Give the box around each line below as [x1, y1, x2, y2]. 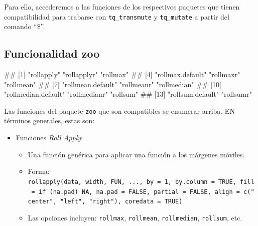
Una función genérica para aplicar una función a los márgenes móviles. [28, 149, 245, 159]
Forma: [28, 166, 50, 176]
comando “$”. [4, 21, 45, 32]
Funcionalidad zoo [4, 46, 100, 61]
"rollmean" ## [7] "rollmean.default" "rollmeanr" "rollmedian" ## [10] [4, 79, 221, 89]
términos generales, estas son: [4, 115, 95, 126]
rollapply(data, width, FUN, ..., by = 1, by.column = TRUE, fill [28, 178, 254, 185]
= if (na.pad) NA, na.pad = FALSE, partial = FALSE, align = [31, 188, 240, 195]
